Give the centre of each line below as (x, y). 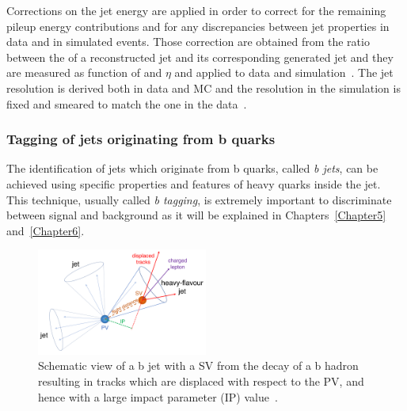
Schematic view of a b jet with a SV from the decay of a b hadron (198, 365)
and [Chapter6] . (46, 230)
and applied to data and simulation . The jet (284, 72)
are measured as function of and (84, 72)
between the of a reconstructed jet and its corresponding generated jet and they (200, 57)
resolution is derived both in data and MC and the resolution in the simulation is (203, 88)
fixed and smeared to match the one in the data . (127, 103)
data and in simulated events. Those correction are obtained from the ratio (188, 42)
